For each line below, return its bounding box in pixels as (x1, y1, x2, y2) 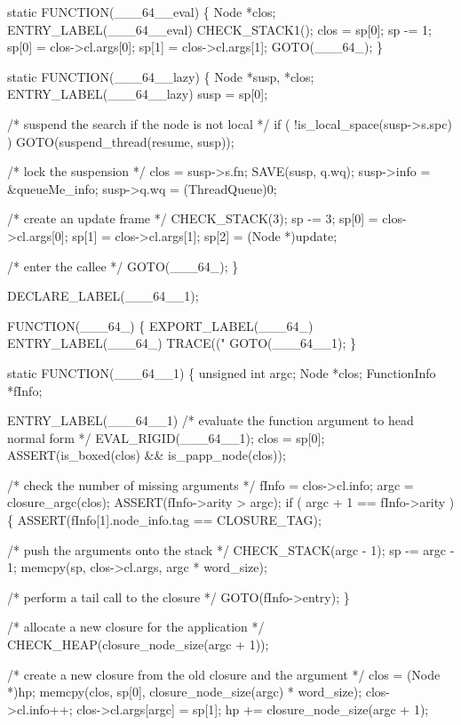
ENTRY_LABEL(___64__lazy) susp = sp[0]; (7, 85, 268, 103)
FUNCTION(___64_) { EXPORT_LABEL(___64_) (7, 316, 314, 334)
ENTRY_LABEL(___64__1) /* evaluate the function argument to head (7, 411, 414, 430)
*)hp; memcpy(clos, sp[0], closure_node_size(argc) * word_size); (7, 682, 362, 701)
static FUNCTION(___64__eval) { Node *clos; (7, 3, 276, 20)
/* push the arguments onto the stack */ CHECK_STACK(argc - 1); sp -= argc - (7, 540, 455, 559)
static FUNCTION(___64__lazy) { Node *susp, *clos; (7, 67, 314, 85)
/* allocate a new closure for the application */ (7, 617, 265, 636)
